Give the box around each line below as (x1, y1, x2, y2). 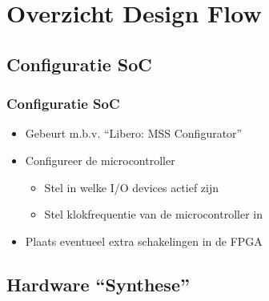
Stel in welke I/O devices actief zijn (44, 179, 219, 195)
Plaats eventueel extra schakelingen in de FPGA (25, 232, 263, 249)
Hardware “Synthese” (6, 271, 190, 296)
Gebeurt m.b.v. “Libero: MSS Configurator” (25, 125, 243, 142)
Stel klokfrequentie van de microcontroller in (44, 206, 263, 223)
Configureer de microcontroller (25, 151, 175, 168)
